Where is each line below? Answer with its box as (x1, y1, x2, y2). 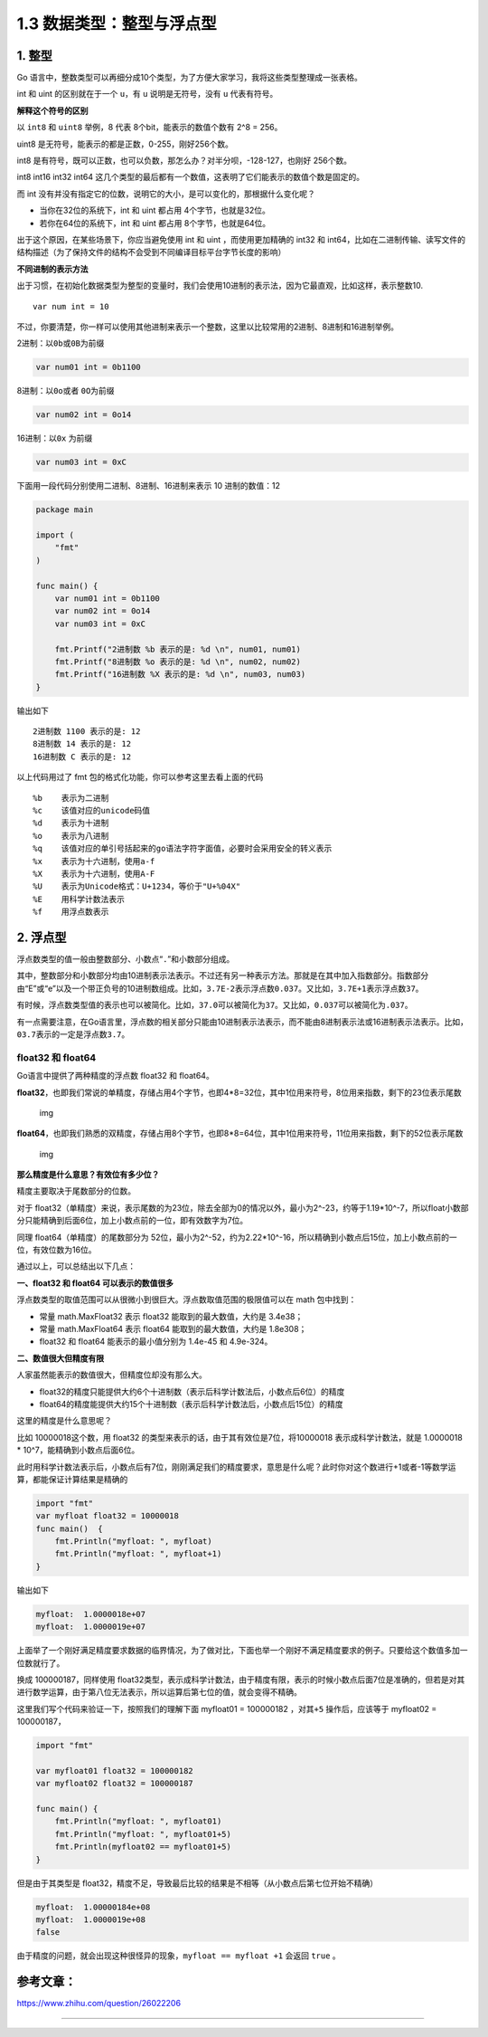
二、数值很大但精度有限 (16, 1353, 104, 1364)
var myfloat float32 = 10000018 (35, 1511, 180, 1521)
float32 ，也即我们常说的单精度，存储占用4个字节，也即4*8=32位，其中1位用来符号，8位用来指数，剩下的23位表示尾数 (16, 1087, 462, 1098)
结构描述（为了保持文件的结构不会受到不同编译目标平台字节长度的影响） (16, 247, 286, 258)
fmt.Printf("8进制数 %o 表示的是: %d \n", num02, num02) (54, 656, 302, 667)
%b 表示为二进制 (33, 793, 109, 803)
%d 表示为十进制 (33, 818, 109, 828)
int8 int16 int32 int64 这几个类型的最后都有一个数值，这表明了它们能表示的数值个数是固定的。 (16, 172, 365, 183)
